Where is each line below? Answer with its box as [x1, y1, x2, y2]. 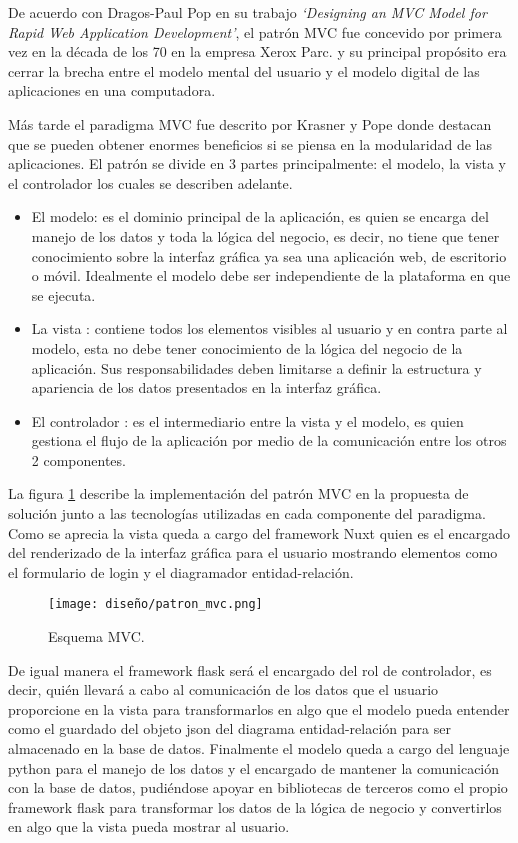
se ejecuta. [31, 284, 96, 305]
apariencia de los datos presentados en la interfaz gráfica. [31, 377, 382, 398]
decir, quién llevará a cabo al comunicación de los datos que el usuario [8, 679, 439, 700]
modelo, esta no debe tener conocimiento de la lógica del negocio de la [31, 337, 463, 358]
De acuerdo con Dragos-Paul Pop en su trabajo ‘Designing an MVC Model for [8, 2, 487, 22]
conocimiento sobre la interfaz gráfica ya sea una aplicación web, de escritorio [31, 245, 507, 266]
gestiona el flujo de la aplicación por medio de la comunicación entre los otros [31, 430, 507, 451]
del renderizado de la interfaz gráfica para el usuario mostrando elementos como [8, 542, 498, 563]
